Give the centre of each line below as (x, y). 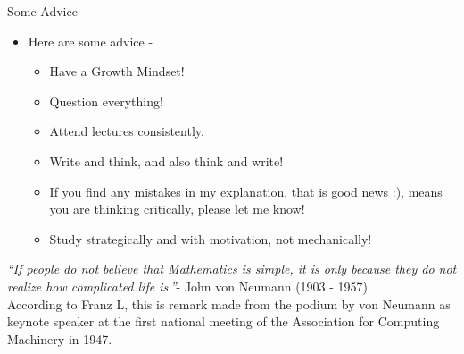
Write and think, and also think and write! (166, 160)
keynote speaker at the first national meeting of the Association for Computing (224, 321)
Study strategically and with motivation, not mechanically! (211, 238)
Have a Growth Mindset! (117, 71)
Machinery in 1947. (60, 338)
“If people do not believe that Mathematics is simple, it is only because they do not (232, 269)
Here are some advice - (91, 41)
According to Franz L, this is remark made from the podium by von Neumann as (229, 303)
